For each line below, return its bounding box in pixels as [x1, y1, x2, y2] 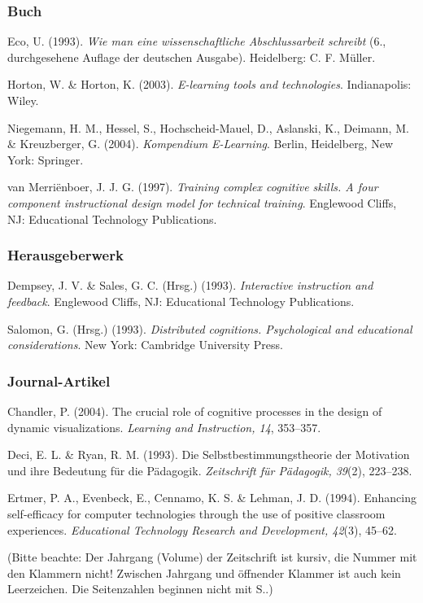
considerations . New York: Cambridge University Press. [7, 336, 283, 353]
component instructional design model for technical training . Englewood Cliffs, [7, 194, 397, 211]
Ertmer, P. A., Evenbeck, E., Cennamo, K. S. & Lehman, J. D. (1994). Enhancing [7, 489, 416, 506]
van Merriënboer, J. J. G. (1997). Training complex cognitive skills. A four [7, 178, 378, 195]
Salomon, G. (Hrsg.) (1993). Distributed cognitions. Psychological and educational [7, 320, 412, 337]
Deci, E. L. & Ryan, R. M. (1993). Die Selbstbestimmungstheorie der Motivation [7, 446, 410, 463]
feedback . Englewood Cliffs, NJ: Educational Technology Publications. [7, 292, 355, 309]
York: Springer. [7, 151, 84, 168]
